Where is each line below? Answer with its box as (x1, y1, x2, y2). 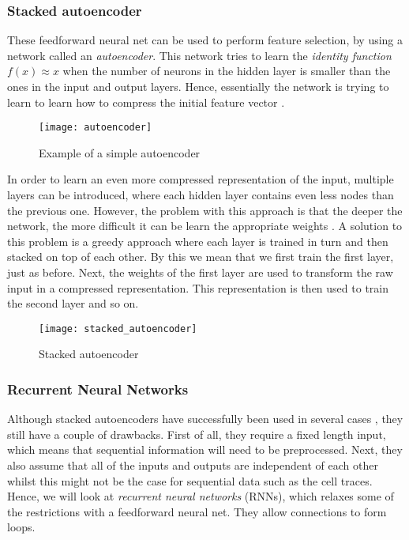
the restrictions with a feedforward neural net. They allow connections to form (7, 503, 387, 519)
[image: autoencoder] (39, 122, 152, 134)
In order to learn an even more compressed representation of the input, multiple (7, 171, 394, 187)
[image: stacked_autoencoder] (39, 323, 197, 334)
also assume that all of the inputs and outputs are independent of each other (7, 457, 378, 474)
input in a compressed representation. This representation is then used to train (7, 279, 388, 296)
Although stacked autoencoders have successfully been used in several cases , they (7, 410, 403, 427)
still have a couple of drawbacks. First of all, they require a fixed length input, (7, 425, 386, 442)
